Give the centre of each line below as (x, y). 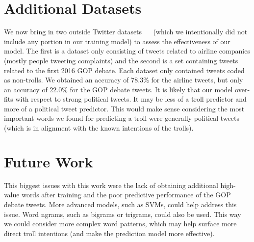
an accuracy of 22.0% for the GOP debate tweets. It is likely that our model (118, 89)
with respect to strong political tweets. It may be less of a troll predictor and (131, 99)
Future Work (49, 161)
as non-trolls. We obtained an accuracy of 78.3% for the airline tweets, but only (124, 80)
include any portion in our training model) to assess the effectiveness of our (117, 41)
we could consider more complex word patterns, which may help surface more (120, 224)
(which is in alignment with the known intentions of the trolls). (99, 128)
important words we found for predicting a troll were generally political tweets (122, 118)
